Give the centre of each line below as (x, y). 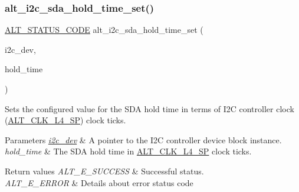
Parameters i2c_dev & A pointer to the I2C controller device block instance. (143, 139)
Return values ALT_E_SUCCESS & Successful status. (104, 171)
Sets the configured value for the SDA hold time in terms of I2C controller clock (149, 108)
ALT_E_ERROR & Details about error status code (99, 182)
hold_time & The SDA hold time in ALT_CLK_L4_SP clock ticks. (128, 151)
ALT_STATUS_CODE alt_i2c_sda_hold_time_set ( (104, 30)
